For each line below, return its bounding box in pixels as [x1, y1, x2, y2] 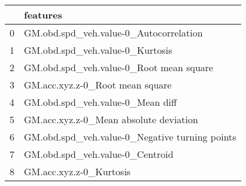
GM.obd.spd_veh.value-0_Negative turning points [24, 130, 236, 144]
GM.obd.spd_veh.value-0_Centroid [24, 147, 174, 161]
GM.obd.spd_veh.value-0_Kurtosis [24, 43, 172, 57]
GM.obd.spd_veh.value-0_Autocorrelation [24, 26, 203, 39]
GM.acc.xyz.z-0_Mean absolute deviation [24, 112, 198, 126]
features [24, 8, 62, 22]
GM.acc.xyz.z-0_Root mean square [24, 78, 172, 92]
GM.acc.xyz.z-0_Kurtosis [24, 164, 131, 178]
